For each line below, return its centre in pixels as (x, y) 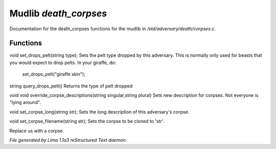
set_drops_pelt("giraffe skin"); (54, 74)
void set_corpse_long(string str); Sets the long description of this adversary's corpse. (99, 112)
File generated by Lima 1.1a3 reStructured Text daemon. (68, 140)
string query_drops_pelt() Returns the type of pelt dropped (71, 86)
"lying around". (25, 102)
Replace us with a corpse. (37, 131)
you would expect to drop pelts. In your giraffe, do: (63, 62)
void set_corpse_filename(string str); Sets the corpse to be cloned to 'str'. (87, 121)
